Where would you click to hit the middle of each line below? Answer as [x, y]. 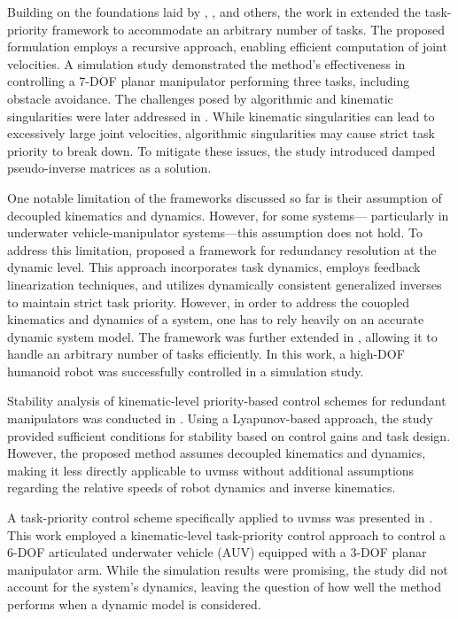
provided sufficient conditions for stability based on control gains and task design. [229, 435]
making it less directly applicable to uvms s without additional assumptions [211, 470]
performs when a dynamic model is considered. [134, 604]
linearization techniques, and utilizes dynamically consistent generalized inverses [225, 284]
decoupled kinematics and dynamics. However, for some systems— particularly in [228, 215]
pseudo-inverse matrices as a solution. [109, 168]
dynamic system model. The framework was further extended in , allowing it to [222, 336]
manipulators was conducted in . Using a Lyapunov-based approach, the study [220, 418]
